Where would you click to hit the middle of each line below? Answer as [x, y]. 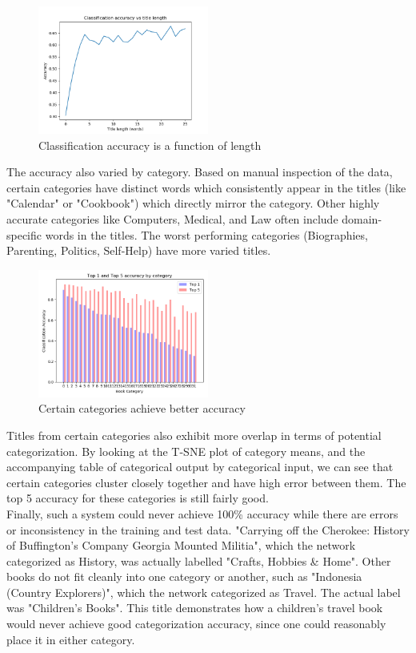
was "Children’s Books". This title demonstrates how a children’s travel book [195, 608]
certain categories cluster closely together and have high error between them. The [206, 482]
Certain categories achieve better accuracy [142, 408]
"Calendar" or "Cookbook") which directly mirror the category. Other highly [193, 203]
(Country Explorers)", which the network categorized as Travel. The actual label [204, 592]
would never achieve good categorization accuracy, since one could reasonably [196, 624]
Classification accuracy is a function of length [150, 145]
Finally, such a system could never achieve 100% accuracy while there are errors [202, 513]
